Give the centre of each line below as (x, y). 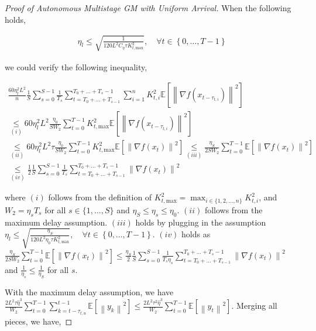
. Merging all (254, 306)
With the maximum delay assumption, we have (89, 292)
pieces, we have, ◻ (39, 321)
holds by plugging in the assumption (201, 222)
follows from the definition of (100, 197)
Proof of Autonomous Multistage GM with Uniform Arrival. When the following (148, 8)
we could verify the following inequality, (76, 66)
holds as (196, 234)
